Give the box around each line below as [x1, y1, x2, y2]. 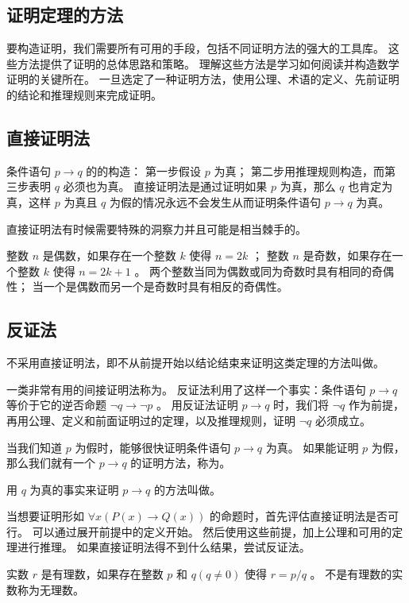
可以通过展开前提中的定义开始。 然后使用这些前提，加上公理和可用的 [32, 523, 392, 539]
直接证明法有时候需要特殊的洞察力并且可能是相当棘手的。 [6, 220, 307, 237]
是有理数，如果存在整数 [41, 566, 164, 582]
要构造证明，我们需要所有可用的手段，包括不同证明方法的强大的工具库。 [6, 40, 384, 56]
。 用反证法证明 [156, 396, 238, 413]
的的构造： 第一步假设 [86, 162, 202, 179]
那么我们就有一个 [6, 454, 95, 471]
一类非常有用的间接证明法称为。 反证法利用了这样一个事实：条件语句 [6, 381, 366, 397]
